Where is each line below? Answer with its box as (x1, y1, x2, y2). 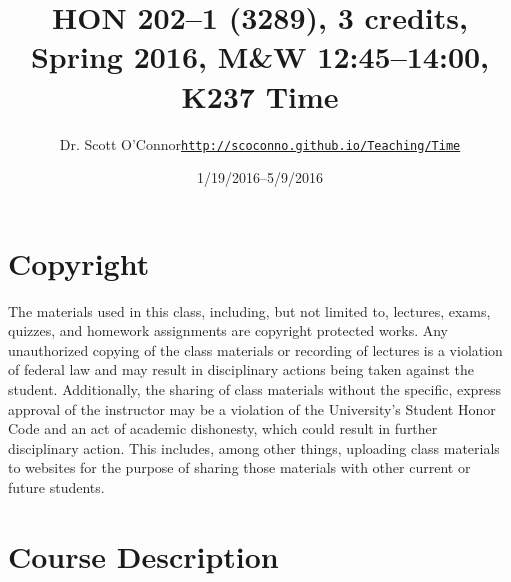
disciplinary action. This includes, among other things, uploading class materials (8, 437, 500, 458)
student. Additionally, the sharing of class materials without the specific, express (8, 379, 502, 400)
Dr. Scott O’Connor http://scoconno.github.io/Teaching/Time (59, 133, 461, 154)
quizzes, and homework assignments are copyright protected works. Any (8, 320, 448, 341)
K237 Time (181, 75, 339, 116)
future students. (8, 477, 105, 498)
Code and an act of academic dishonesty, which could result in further (8, 418, 438, 439)
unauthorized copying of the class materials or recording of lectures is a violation (8, 339, 503, 360)
